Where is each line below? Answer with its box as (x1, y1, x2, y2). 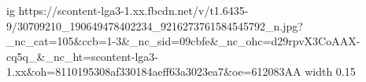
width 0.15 (305, 63, 356, 80)
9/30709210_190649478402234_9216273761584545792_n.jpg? (6, 17, 303, 34)
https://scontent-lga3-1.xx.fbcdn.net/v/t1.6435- (18, 2, 249, 18)
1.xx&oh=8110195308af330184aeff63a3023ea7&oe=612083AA (6, 63, 301, 80)
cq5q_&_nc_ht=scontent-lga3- (6, 48, 158, 64)
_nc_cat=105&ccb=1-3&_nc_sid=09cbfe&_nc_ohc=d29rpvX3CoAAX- (6, 33, 360, 49)
